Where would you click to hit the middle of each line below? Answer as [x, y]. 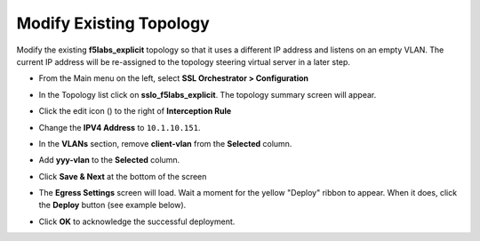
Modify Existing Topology [113, 23]
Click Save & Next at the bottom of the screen [123, 176]
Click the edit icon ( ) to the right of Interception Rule [135, 111]
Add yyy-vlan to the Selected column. [109, 160]
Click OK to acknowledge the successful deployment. [137, 221]
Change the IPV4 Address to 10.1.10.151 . [120, 127]
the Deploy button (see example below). [112, 205]
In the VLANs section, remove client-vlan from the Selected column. [165, 143]
